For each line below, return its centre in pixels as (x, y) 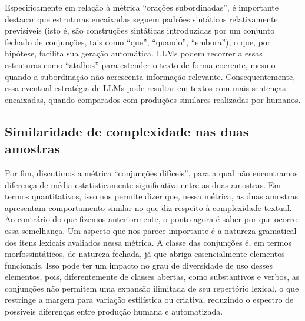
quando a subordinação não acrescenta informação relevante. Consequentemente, (150, 76)
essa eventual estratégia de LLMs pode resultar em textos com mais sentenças (145, 88)
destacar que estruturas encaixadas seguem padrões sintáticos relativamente (141, 19)
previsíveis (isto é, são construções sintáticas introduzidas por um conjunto (140, 30)
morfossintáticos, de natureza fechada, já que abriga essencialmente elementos (145, 254)
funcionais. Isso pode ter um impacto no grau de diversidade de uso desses (139, 265)
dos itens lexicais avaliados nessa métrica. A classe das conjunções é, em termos (148, 242)
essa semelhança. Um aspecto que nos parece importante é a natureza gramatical (151, 230)
